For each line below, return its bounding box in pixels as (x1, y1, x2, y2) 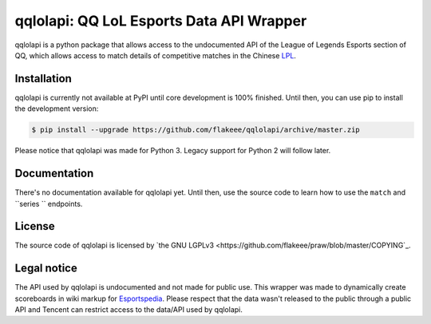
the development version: (14, 104, 99, 113)
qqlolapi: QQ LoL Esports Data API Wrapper (14, 12, 307, 30)
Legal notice (14, 262, 77, 275)
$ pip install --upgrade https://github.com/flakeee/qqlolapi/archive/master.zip (31, 125, 361, 135)
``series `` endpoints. (14, 199, 83, 208)
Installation (14, 72, 72, 85)
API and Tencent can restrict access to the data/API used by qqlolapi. (14, 305, 243, 314)
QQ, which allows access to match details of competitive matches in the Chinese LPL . (14, 50, 297, 60)
